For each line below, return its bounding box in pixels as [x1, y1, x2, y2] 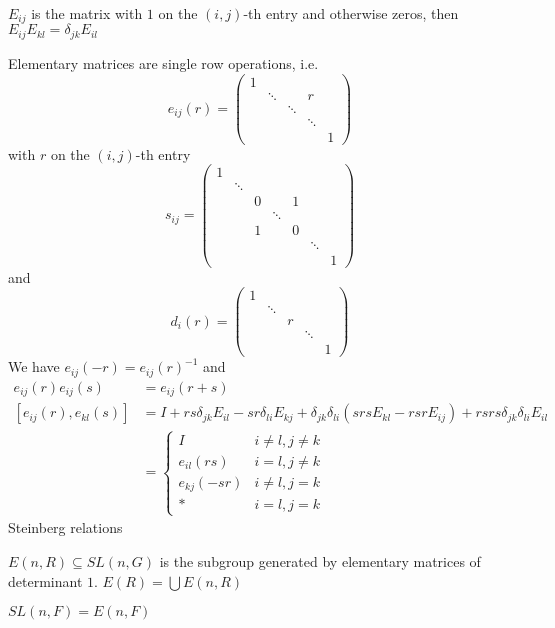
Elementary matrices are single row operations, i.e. [8, 52, 319, 73]
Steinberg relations [8, 517, 123, 538]
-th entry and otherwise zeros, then [243, 3, 459, 23]
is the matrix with [31, 3, 143, 23]
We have [8, 356, 60, 377]
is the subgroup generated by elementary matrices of [159, 551, 481, 572]
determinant [8, 570, 83, 591]
